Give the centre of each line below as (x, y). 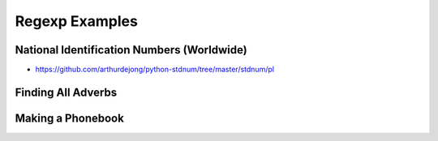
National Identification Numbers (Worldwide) (131, 50)
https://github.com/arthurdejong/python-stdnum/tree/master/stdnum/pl (155, 70)
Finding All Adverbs (66, 92)
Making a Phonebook (70, 118)
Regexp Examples (76, 21)
